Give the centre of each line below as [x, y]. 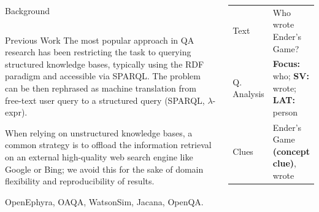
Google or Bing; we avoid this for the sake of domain [104, 169]
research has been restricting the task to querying [98, 52]
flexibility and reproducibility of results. [80, 181]
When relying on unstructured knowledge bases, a [99, 132]
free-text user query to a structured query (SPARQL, [105, 100]
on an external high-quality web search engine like [99, 156]
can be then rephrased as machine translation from [101, 88]
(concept [291, 151]
